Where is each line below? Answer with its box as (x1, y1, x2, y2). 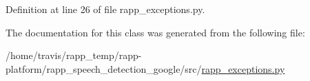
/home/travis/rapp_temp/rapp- (6, 48, 142, 62)
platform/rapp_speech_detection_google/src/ (6, 61, 202, 76)
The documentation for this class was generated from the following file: (6, 25, 305, 39)
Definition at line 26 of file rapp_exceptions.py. (6, 2, 205, 16)
